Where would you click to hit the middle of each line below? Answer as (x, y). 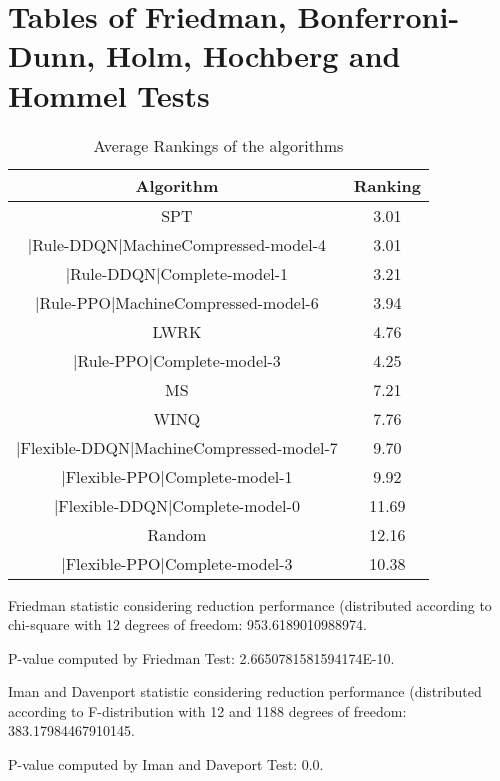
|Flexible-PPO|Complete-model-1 (177, 476)
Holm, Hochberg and (253, 55)
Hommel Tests (109, 94)
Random (177, 534)
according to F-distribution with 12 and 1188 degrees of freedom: (207, 710)
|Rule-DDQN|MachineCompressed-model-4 (176, 244)
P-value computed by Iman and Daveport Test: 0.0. (166, 764)
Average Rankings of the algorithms (218, 145)
